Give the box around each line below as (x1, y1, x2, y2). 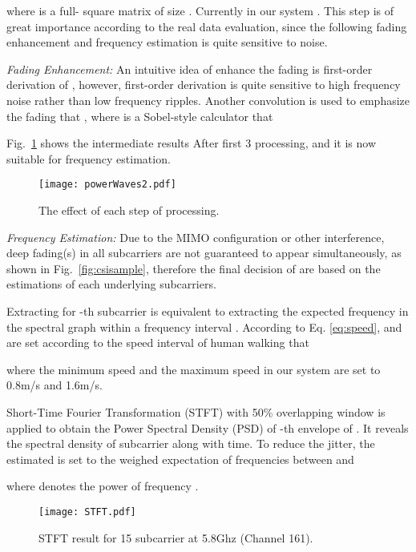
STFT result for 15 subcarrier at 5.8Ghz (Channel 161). (38, 529, 313, 546)
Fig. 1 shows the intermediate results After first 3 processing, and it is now (6, 135, 377, 151)
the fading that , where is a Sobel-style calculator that (6, 107, 273, 124)
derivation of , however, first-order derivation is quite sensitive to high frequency (6, 76, 401, 93)
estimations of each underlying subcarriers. (6, 276, 216, 292)
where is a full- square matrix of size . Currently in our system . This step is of (6, 2, 394, 18)
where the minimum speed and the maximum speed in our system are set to (6, 361, 381, 377)
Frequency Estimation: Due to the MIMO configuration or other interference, (6, 228, 385, 245)
